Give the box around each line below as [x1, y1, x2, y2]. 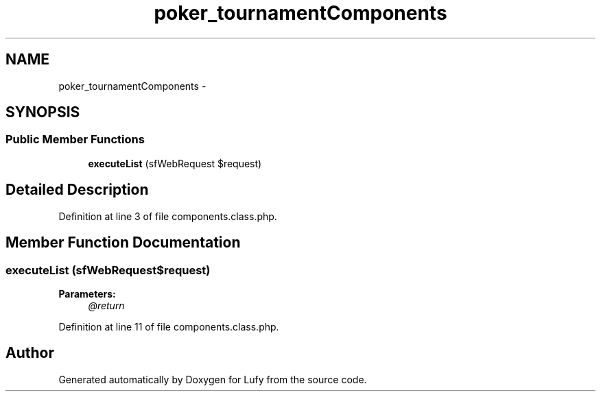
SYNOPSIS [5, 104, 80, 121]
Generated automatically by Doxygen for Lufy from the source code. [58, 373, 367, 385]
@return [88, 299, 125, 311]
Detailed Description [5, 181, 149, 199]
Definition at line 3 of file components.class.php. [58, 210, 277, 222]
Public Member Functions [5, 132, 145, 147]
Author [5, 344, 54, 362]
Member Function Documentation [5, 234, 241, 252]
